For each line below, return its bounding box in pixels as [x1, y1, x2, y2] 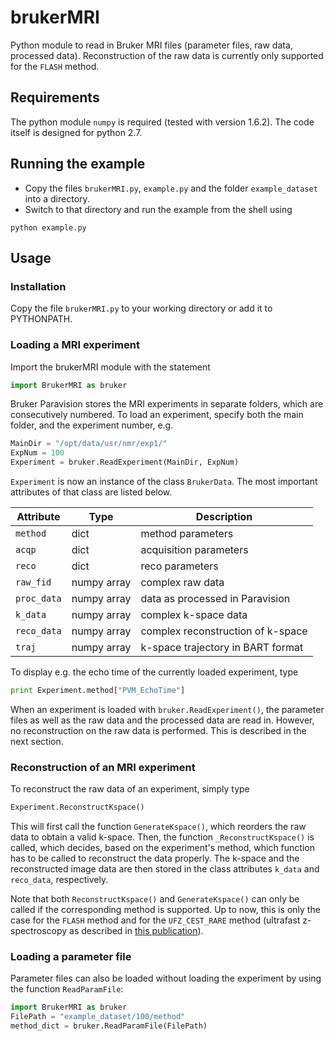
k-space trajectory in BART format [140, 641, 304, 655]
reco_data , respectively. [10, 874, 109, 886]
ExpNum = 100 [10, 448, 65, 458]
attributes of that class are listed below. [10, 486, 173, 498]
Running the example [10, 156, 146, 173]
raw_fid [15, 577, 52, 588]
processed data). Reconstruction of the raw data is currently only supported [10, 49, 324, 61]
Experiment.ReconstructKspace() [10, 802, 145, 813]
